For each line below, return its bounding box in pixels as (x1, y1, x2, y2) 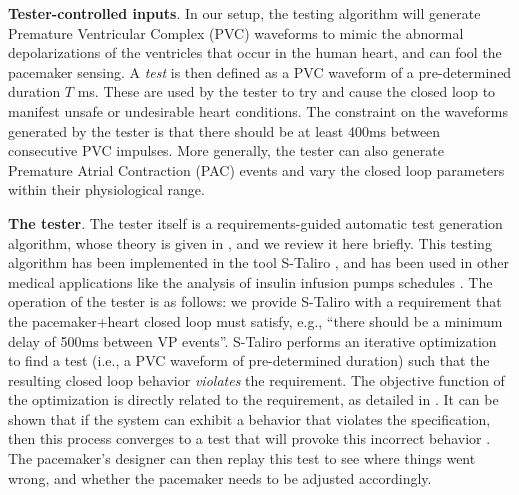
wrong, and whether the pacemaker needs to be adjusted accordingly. (8, 467, 432, 488)
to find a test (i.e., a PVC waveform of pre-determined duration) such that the (8, 350, 490, 371)
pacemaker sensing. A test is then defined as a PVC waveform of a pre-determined (8, 61, 512, 82)
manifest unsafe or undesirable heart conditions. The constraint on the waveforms (8, 100, 508, 121)
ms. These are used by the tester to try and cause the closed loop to (77, 81, 496, 102)
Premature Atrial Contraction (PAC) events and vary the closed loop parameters (8, 159, 505, 180)
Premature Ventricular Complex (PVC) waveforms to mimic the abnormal (8, 22, 464, 43)
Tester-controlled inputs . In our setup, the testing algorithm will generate (8, 3, 481, 23)
